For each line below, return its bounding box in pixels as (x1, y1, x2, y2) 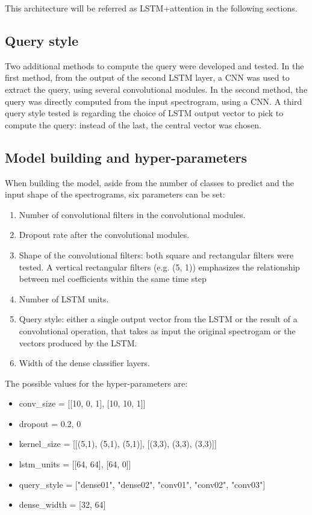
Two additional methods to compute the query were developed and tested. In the (5, 59, 304, 72)
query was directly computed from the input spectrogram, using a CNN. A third (5, 95, 302, 107)
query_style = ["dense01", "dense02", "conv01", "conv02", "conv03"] (19, 478, 266, 490)
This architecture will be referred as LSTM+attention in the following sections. (5, 2, 298, 14)
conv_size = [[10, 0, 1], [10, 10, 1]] (19, 397, 146, 410)
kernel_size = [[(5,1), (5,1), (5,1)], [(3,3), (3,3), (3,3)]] (19, 437, 217, 450)
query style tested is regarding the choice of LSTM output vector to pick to (5, 107, 284, 119)
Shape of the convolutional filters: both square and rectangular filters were (19, 248, 294, 261)
